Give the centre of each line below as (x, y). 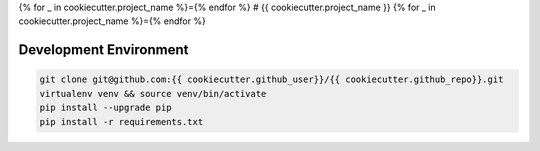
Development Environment (103, 50)
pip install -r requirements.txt (121, 121)
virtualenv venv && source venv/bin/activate (153, 93)
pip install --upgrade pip (105, 108)
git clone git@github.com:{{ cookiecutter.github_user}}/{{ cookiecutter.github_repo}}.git (271, 79)
